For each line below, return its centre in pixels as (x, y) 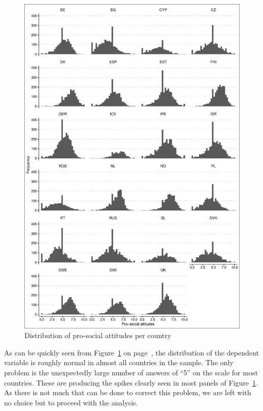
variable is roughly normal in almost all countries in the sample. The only (119, 362)
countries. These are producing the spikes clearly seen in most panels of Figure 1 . (131, 382)
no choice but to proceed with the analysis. (71, 402)
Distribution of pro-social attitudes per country (98, 335)
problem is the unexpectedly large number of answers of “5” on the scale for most (131, 372)
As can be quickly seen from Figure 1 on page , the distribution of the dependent (131, 352)
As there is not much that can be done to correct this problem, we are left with (128, 392)
